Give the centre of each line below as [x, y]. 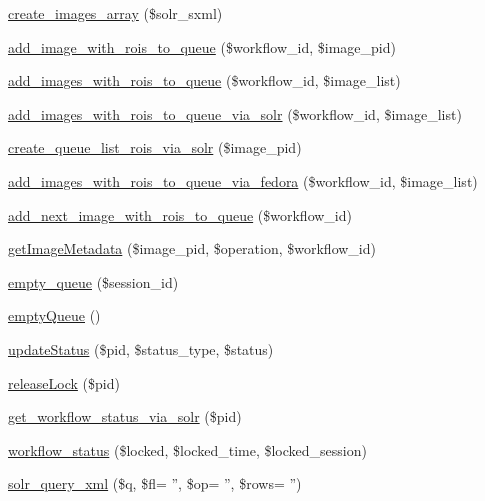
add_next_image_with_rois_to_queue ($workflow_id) [180, 214]
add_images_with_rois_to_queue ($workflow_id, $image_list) [204, 80]
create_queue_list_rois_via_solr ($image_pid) [155, 147]
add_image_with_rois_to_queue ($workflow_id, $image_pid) [202, 46]
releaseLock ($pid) [64, 382]
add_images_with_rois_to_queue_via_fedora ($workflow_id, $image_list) [243, 180]
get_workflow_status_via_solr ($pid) [125, 416]
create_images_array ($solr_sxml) [115, 13]
